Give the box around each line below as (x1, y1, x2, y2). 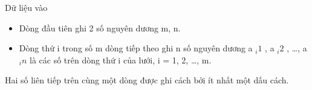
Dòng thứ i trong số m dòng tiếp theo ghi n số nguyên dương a (19, 42, 253, 54)
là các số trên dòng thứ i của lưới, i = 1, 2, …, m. (30, 53, 212, 66)
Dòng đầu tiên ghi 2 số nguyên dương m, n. (19, 21, 181, 34)
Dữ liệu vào (5, 1, 48, 13)
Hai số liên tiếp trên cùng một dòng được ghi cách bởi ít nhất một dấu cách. (5, 74, 289, 86)
